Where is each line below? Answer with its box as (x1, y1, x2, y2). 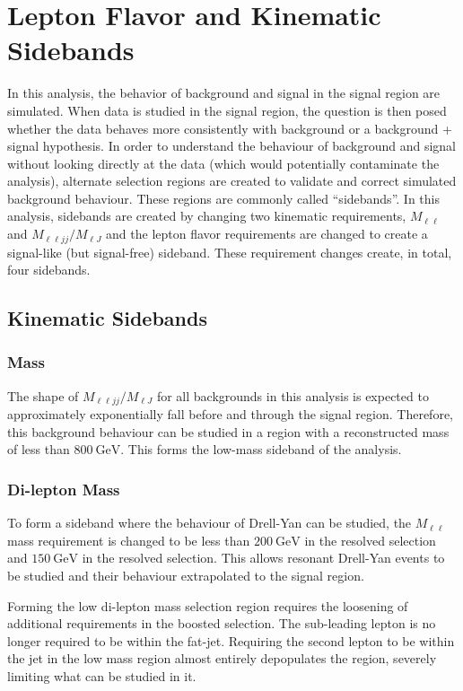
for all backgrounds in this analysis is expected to (156, 386, 429, 405)
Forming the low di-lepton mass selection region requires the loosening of (7, 596, 408, 615)
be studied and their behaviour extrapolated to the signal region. (7, 565, 364, 584)
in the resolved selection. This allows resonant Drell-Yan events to (82, 548, 445, 567)
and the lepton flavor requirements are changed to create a (106, 224, 428, 243)
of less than (7, 440, 70, 459)
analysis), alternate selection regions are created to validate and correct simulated (7, 171, 457, 190)
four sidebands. (7, 260, 91, 279)
